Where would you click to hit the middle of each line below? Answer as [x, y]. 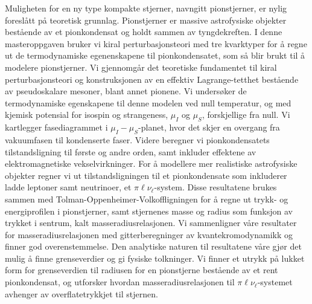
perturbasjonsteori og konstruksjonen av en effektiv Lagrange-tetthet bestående [152, 79]
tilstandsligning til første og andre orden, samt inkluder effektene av [131, 151]
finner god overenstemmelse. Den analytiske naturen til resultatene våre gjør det [153, 246]
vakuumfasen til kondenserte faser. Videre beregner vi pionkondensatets [137, 139]
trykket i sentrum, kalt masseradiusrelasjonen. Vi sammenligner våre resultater [151, 223]
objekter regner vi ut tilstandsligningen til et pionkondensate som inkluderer [146, 175]
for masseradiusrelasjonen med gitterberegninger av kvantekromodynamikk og [149, 234]
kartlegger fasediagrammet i [56, 127]
